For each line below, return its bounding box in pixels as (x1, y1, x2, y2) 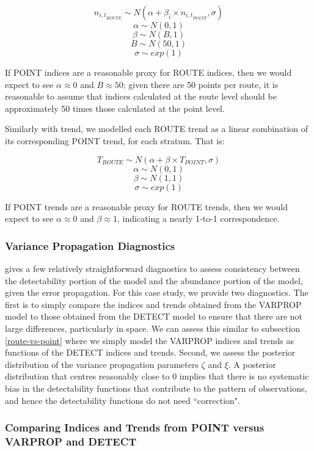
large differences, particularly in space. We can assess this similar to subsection (5, 321, 301, 334)
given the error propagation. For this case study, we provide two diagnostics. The (5, 286, 309, 299)
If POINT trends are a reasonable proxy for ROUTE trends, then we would (5, 200, 288, 213)
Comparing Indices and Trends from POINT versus (5, 420, 265, 435)
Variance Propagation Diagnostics (5, 238, 175, 253)
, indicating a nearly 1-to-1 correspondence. (117, 212, 280, 225)
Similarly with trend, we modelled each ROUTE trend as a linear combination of (5, 122, 309, 135)
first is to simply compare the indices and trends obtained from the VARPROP (5, 298, 302, 310)
